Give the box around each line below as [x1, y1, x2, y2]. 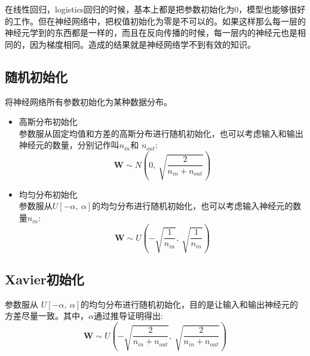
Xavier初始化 [5, 269, 84, 288]
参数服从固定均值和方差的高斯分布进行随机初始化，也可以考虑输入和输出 [19, 127, 303, 139]
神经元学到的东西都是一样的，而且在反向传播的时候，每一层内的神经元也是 [5, 26, 297, 39]
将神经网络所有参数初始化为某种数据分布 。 [5, 95, 172, 108]
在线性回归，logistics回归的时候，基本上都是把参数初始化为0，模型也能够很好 [5, 3, 306, 15]
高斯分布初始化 [19, 115, 78, 128]
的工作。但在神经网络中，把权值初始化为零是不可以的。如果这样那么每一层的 [5, 14, 306, 27]
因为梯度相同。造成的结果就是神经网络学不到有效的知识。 [29, 38, 256, 50]
